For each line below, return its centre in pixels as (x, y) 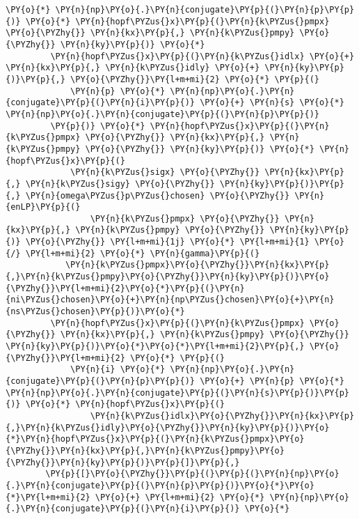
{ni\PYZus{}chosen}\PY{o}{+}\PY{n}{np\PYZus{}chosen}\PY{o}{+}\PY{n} (170, 300)
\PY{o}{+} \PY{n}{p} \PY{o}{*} (272, 381)
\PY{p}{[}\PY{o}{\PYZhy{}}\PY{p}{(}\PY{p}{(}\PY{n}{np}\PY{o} (192, 474)
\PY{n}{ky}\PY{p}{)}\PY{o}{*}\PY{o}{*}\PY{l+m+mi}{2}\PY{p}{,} (155, 347)
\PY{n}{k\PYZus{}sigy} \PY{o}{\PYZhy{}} (120, 184)
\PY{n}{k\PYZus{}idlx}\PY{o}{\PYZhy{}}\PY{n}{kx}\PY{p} (222, 416)
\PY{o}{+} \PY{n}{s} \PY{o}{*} (272, 103)
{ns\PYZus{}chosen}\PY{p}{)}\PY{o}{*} (95, 312)
